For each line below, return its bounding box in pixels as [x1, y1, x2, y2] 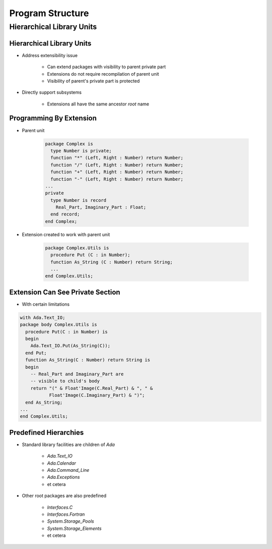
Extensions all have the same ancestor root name [47, 101, 150, 107]
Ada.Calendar [47, 460, 77, 466]
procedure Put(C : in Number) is [25, 328, 108, 335]
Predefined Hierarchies [9, 428, 84, 436]
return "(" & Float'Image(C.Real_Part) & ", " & [30, 385, 153, 391]
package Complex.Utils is [45, 245, 109, 251]
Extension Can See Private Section [9, 288, 120, 296]
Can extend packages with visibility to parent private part [47, 64, 166, 70]
